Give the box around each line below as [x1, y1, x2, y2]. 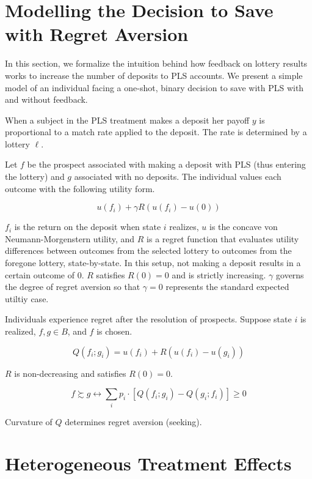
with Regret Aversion [5, 21, 189, 46]
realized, [5, 325, 36, 337]
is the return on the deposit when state [14, 220, 161, 233]
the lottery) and [5, 170, 65, 183]
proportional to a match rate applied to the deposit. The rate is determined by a [5, 125, 307, 138]
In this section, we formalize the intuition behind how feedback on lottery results [5, 57, 308, 70]
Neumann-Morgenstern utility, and [5, 232, 135, 245]
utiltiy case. [5, 292, 49, 305]
